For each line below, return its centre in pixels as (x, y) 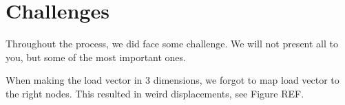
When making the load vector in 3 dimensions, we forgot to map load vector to (172, 80)
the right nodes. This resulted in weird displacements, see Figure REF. (155, 93)
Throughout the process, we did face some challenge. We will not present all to (172, 44)
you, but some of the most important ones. (96, 57)
